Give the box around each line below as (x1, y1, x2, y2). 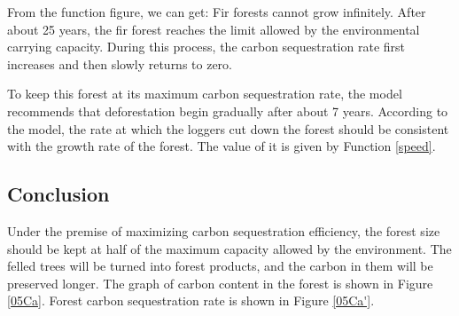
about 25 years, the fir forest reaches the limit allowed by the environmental (7, 20, 420, 38)
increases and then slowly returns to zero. (7, 54, 233, 73)
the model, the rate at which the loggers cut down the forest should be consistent (7, 119, 449, 138)
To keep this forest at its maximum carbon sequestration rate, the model (7, 84, 402, 103)
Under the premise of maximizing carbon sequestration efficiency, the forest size (7, 221, 440, 240)
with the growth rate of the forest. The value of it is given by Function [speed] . (7, 137, 436, 155)
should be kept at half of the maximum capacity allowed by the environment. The (7, 239, 452, 257)
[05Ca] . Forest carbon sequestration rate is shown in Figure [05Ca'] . (7, 291, 375, 310)
